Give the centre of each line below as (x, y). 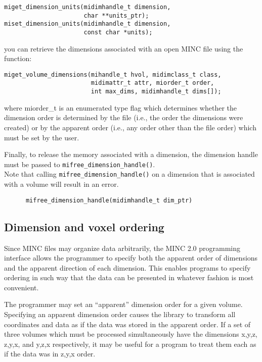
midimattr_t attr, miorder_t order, (152, 83)
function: (18, 58)
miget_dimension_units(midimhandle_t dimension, (88, 7)
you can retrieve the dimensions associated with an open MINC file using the (124, 48)
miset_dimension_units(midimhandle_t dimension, (88, 24)
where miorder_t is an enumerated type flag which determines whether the (121, 107)
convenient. (21, 287)
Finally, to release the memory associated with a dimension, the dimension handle (131, 154)
